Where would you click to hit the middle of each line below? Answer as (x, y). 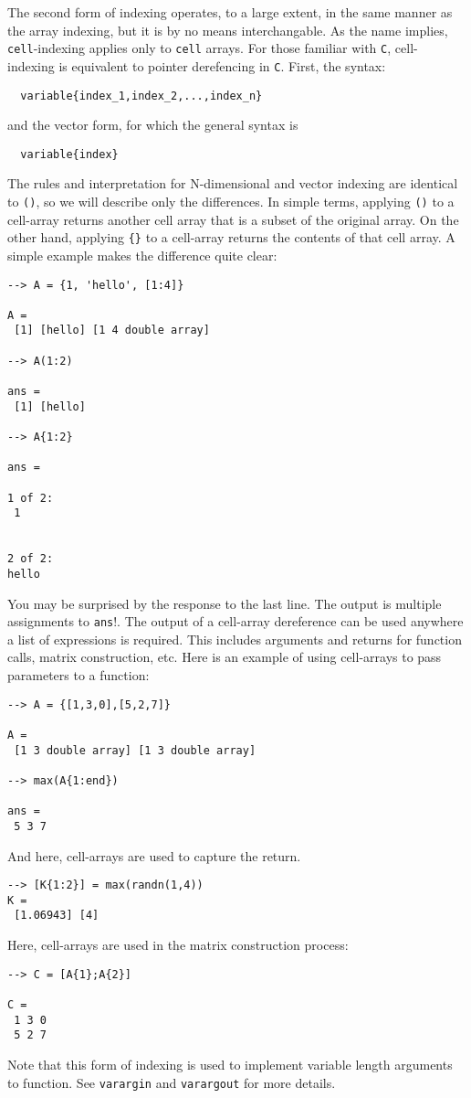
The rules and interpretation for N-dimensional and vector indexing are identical (233, 183)
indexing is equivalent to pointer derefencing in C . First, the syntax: (197, 65)
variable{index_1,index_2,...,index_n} (141, 96)
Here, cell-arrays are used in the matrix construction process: (178, 945)
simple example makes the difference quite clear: (142, 255)
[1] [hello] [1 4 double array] (112, 330)
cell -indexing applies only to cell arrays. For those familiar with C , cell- (213, 48)
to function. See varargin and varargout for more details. (172, 1082)
